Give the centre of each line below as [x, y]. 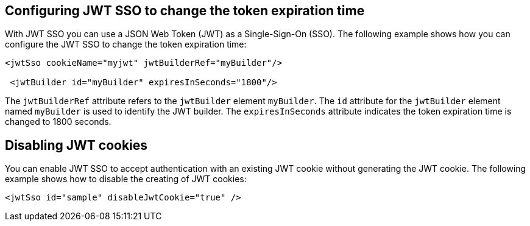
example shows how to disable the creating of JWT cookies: [126, 179]
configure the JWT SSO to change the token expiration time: [126, 44]
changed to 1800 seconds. [58, 122]
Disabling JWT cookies [76, 145]
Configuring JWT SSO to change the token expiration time [185, 11]
